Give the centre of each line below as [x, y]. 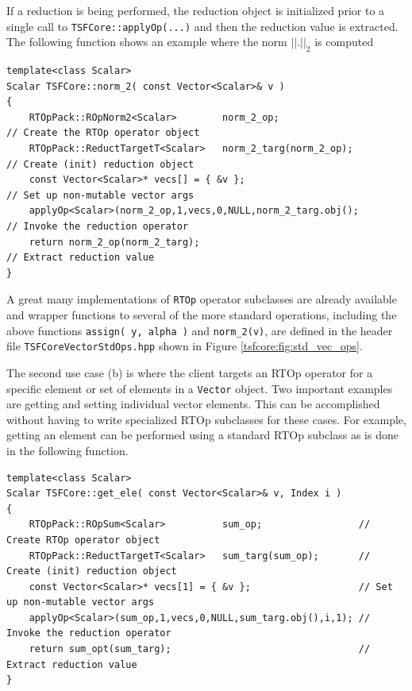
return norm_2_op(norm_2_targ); [114, 242]
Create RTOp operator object [83, 540]
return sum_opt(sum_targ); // [200, 649]
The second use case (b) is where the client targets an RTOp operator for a [190, 372]
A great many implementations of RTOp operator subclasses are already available [202, 299]
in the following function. [67, 450]
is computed [344, 42]
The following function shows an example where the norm [147, 42]
